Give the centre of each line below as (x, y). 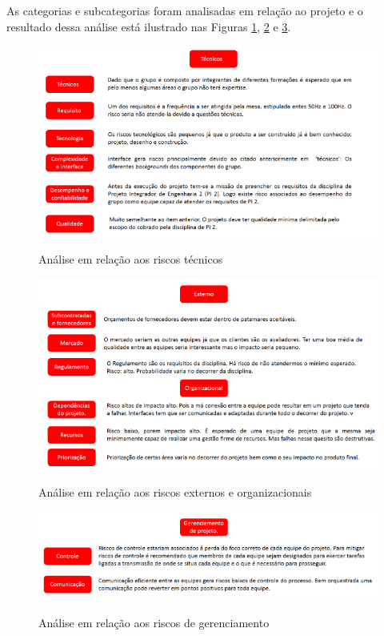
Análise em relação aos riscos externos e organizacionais (175, 491)
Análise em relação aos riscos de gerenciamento (154, 622)
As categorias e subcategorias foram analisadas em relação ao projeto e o (185, 10)
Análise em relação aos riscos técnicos (131, 259)
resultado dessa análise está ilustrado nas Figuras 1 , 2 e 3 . (149, 26)
